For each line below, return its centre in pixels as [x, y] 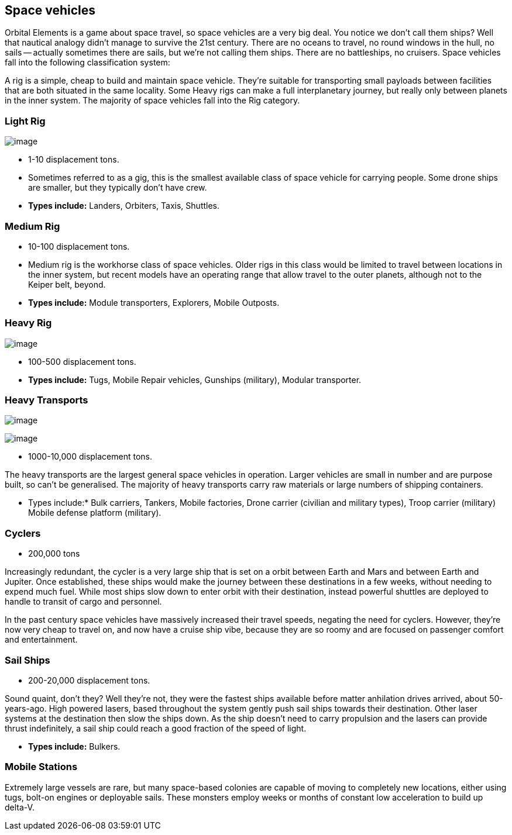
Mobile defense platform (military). [95, 513]
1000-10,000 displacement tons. [90, 457]
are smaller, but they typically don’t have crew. [118, 188]
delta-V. [20, 807]
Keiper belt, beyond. [67, 284]
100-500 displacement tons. [82, 361]
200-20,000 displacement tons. [89, 680]
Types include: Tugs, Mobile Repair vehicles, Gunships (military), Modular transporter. [195, 379]
